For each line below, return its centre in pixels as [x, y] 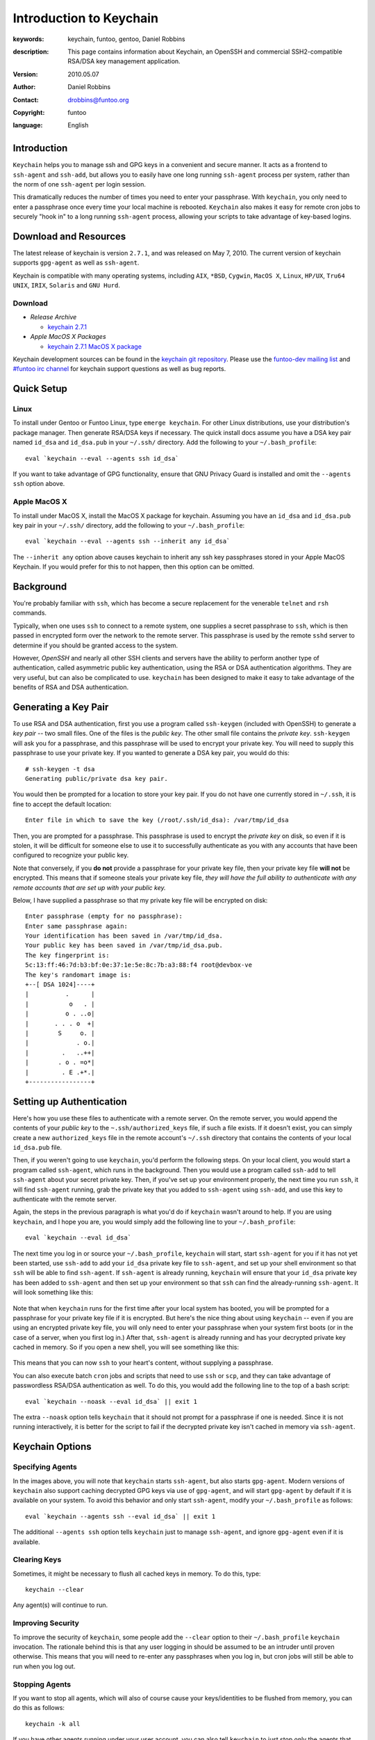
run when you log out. [44, 1666]
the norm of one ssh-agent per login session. [79, 184]
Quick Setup [40, 389]
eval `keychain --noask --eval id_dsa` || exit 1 [111, 1401]
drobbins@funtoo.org [98, 100]
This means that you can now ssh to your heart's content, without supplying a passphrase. [143, 1363]
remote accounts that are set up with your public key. [89, 887]
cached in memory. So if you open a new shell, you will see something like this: [126, 1347]
